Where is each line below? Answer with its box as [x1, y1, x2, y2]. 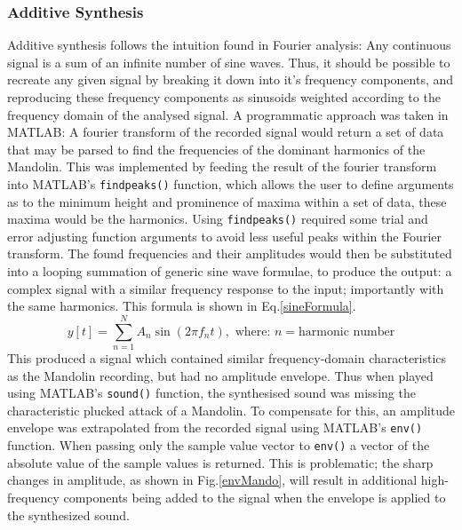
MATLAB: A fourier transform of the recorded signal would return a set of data [7, 123, 444, 141]
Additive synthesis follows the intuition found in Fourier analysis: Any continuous [7, 36, 451, 54]
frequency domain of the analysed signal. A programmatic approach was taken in [7, 105, 449, 123]
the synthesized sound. [7, 505, 130, 524]
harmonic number [299, 325, 395, 338]
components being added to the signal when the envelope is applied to [63, 487, 446, 506]
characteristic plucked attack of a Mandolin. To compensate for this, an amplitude [7, 400, 455, 419]
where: [235, 325, 271, 338]
